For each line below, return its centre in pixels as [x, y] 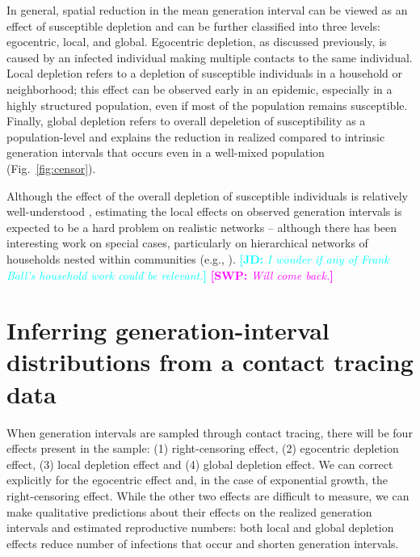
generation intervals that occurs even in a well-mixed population [166, 152]
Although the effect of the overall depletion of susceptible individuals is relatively [208, 195]
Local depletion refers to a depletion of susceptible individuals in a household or [204, 73]
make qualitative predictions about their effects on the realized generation [189, 511]
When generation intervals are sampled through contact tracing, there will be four [210, 432]
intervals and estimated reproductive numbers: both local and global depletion [200, 527]
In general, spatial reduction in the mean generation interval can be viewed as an [207, 10]
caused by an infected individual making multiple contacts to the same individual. [210, 57]
